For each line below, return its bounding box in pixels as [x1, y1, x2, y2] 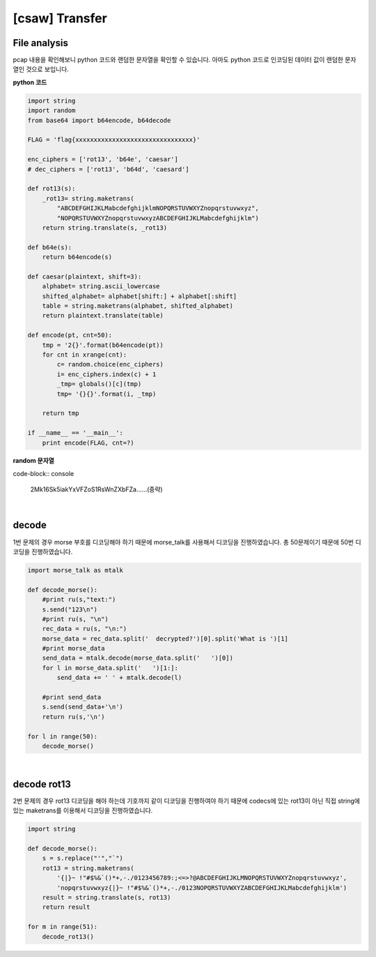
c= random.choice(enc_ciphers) [56, 360, 164, 369]
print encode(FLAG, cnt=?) [42, 438, 135, 447]
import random [27, 107, 76, 114]
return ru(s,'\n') [42, 713, 105, 720]
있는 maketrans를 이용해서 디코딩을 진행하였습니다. [13, 806, 153, 815]
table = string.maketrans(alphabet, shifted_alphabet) [42, 302, 233, 310]
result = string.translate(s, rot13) [42, 893, 171, 901]
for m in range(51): [27, 923, 97, 931]
